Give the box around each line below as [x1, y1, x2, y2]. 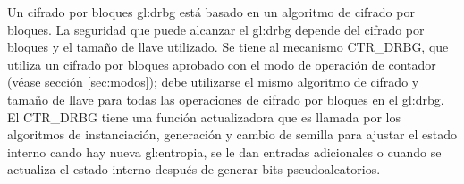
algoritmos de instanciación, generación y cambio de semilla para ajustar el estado [7, 125, 457, 144]
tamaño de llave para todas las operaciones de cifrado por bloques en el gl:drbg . [7, 89, 444, 108]
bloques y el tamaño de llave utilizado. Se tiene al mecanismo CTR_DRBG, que [7, 38, 449, 56]
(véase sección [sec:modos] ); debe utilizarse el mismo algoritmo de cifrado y [7, 72, 419, 91]
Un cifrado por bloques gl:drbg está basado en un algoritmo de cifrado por [7, 3, 415, 21]
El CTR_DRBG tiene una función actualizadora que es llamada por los [7, 107, 401, 126]
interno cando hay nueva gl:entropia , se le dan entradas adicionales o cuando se [7, 142, 442, 161]
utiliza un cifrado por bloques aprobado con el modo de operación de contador [7, 54, 436, 73]
